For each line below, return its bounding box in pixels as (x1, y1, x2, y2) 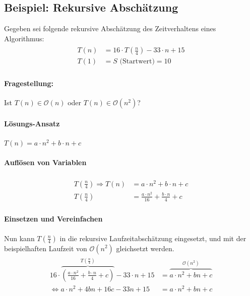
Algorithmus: (4, 33, 44, 43)
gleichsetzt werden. (116, 243, 174, 253)
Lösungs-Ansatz (4, 118, 60, 128)
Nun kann (4, 233, 35, 243)
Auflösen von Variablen (4, 157, 87, 168)
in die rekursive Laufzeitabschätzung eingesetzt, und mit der (59, 233, 246, 243)
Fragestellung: (4, 78, 54, 89)
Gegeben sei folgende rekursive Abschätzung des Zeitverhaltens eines (4, 23, 216, 34)
